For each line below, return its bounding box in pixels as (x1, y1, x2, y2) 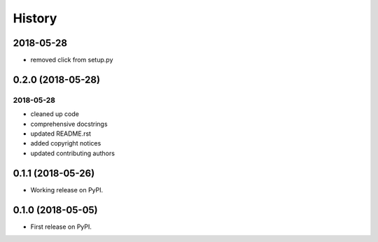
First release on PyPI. (30, 222, 92, 231)
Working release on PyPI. (30, 185, 104, 194)
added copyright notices (30, 139, 101, 148)
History (13, 10, 57, 26)
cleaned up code (30, 110, 80, 118)
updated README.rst (30, 129, 91, 138)
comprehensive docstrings (30, 120, 108, 128)
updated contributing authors (30, 149, 115, 157)
